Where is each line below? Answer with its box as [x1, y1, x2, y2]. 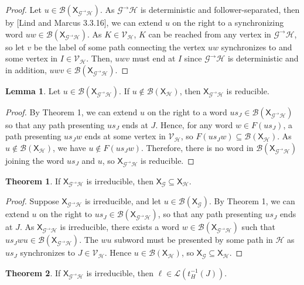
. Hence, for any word [155, 118, 233, 131]
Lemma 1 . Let [5, 84, 61, 97]
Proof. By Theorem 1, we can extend [5, 105, 138, 118]
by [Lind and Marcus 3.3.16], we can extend [5, 16, 163, 28]
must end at [132, 52, 176, 64]
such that [241, 221, 275, 233]
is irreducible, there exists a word [60, 221, 179, 233]
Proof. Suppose [5, 195, 59, 207]
